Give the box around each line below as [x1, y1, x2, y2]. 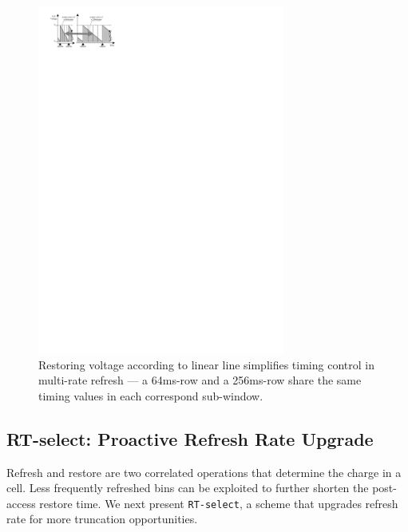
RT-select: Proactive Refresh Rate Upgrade [6, 426, 374, 451]
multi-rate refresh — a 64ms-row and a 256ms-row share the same [38, 372, 362, 388]
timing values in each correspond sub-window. [38, 387, 263, 404]
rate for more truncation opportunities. [6, 510, 198, 527]
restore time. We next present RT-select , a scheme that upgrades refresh [39, 495, 398, 511]
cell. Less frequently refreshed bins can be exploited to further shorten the [6, 479, 369, 496]
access [6, 495, 36, 511]
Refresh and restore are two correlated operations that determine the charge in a [6, 463, 402, 480]
